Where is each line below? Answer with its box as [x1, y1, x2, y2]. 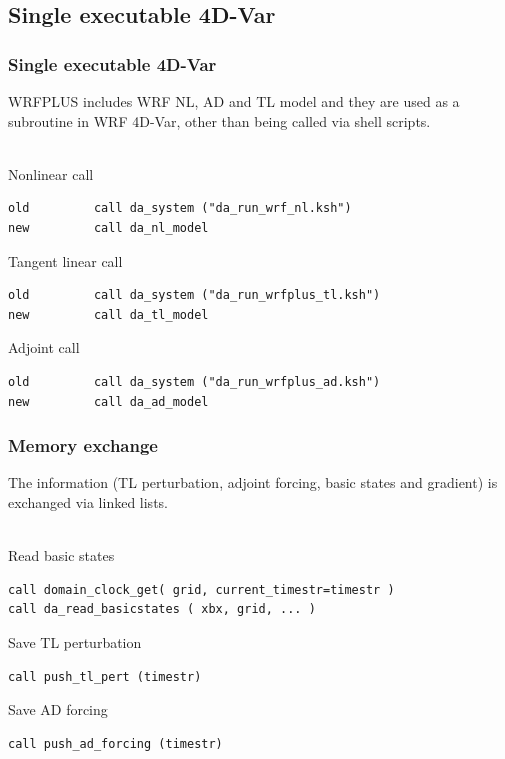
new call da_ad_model [8, 394, 209, 409]
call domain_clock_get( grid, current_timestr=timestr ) [8, 582, 395, 597]
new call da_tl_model [8, 307, 209, 322]
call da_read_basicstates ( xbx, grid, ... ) [8, 602, 316, 617]
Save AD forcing [8, 699, 108, 720]
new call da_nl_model [8, 220, 209, 235]
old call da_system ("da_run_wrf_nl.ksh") [8, 201, 352, 216]
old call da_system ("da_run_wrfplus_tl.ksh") [8, 288, 381, 303]
